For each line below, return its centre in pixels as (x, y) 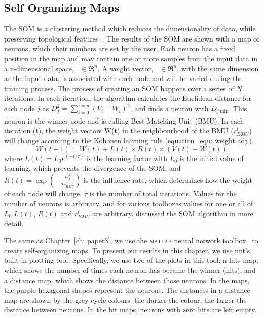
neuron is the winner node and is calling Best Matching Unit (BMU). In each (124, 120)
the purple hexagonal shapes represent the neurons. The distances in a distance (127, 290)
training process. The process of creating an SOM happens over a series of (119, 88)
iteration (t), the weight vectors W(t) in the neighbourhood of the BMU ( (119, 130)
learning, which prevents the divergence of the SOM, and (92, 168)
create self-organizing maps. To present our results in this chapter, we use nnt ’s (127, 250)
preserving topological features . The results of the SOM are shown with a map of (132, 38)
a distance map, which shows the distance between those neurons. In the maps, (127, 280)
